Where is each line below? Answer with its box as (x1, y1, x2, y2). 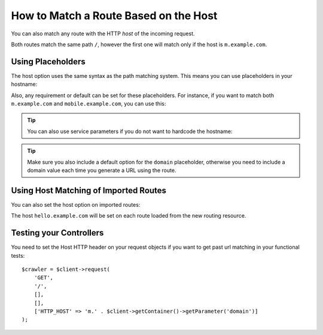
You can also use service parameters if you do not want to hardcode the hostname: (27, 128, 233, 135)
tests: (11, 252, 25, 259)
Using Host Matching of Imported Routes (11, 185, 167, 195)
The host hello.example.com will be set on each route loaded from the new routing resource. (11, 212, 246, 219)
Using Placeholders (11, 56, 86, 67)
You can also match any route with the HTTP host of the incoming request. (11, 30, 195, 37)
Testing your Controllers (11, 228, 104, 238)
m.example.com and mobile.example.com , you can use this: (11, 100, 166, 107)
